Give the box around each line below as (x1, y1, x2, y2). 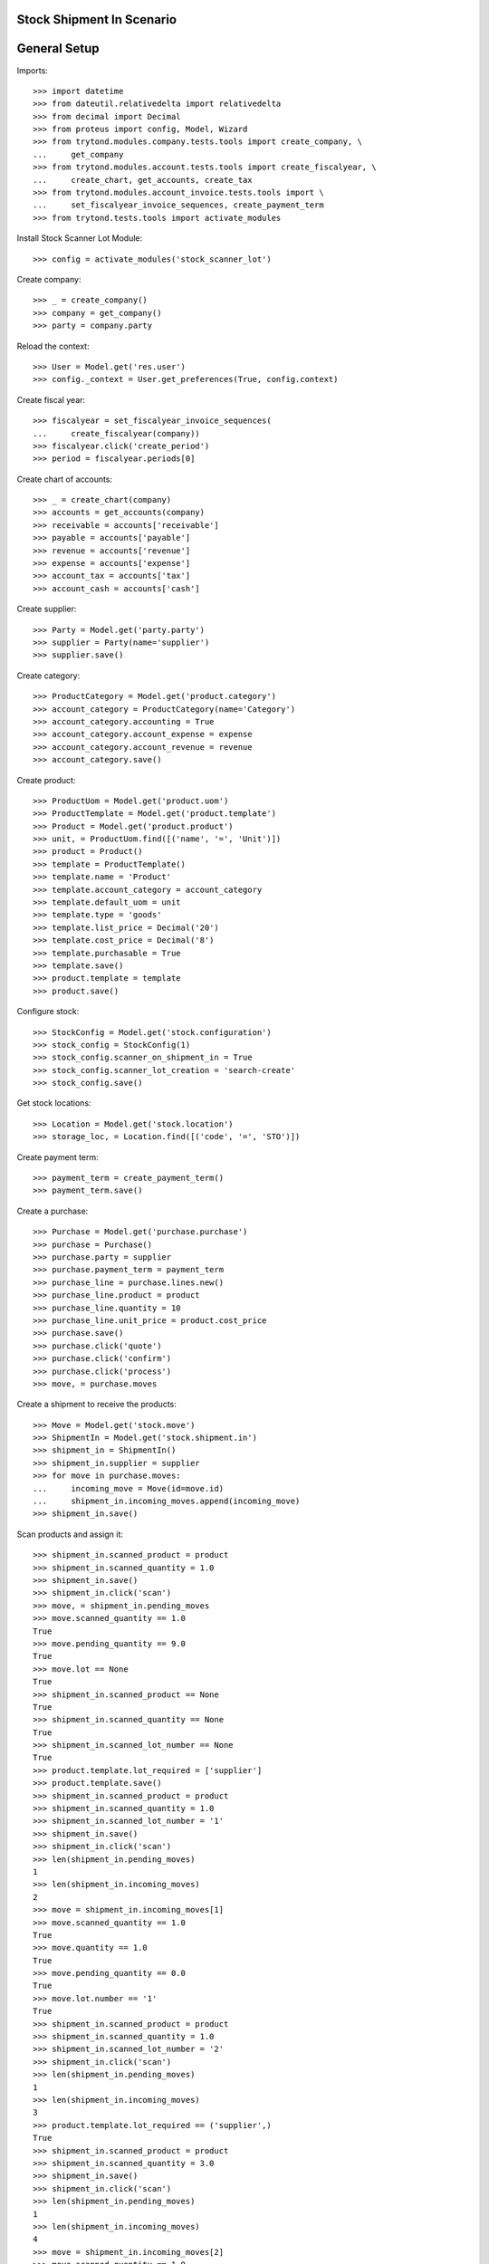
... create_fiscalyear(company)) (33, 428, 201, 438)
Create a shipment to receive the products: (16, 1399, 177, 1410)
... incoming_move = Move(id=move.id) (33, 1483, 225, 1493)
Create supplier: (16, 603, 77, 615)
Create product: (16, 774, 76, 785)
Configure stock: (16, 1006, 80, 1017)
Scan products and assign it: (16, 1529, 124, 1540)
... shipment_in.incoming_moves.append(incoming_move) (33, 1496, 301, 1507)
